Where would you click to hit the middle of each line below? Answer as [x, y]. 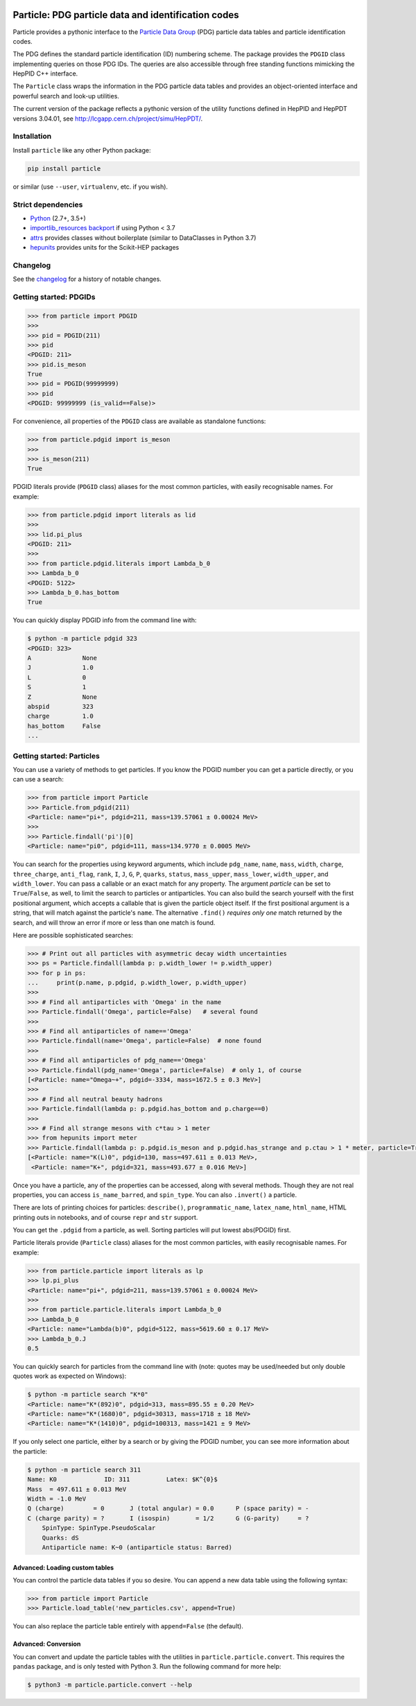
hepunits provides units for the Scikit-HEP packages [105, 248]
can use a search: [38, 779]
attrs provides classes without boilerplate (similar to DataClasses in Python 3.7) [143, 238]
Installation [32, 137]
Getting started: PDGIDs [54, 297]
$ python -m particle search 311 [84, 1470]
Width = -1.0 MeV [57, 1499]
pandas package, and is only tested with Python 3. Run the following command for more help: [147, 1666]
